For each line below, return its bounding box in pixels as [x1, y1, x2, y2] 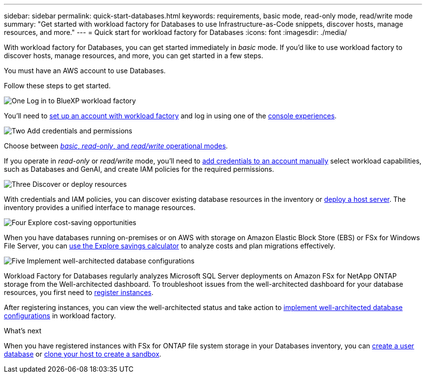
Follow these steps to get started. [4, 82, 111, 90]
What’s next [4, 327, 42, 335]
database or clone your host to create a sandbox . [4, 350, 161, 358]
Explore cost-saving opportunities [28, 218, 137, 227]
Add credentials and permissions [27, 127, 132, 135]
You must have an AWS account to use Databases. [4, 66, 166, 75]
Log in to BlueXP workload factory [27, 97, 136, 105]
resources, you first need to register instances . [4, 288, 154, 296]
